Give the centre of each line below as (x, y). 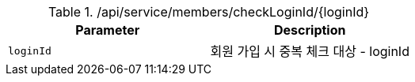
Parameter (108, 30)
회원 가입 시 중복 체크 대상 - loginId (310, 51)
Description (310, 30)
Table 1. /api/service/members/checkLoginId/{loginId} (209, 12)
